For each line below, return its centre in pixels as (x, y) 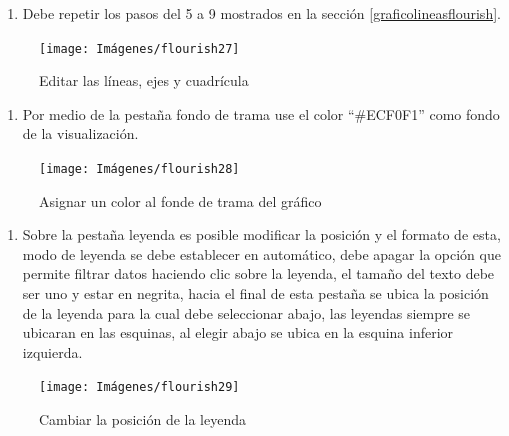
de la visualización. (80, 133)
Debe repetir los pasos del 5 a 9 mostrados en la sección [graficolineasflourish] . (261, 13)
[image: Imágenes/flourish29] (139, 387)
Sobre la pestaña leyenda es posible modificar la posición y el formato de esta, (261, 234)
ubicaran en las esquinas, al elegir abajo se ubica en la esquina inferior (238, 332)
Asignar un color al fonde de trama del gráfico (180, 200)
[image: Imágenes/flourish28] (139, 169)
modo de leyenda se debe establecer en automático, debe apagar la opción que (261, 253)
